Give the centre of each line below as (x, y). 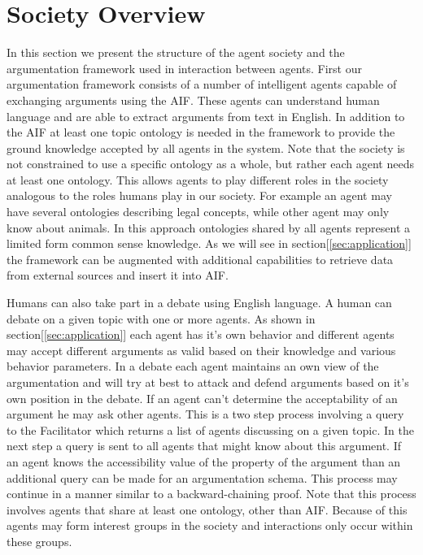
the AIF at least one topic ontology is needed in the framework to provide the (201, 132)
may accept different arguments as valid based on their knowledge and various (201, 350)
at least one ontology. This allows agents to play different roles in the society (198, 179)
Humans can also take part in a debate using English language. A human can (199, 303)
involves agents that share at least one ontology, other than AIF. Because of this (207, 509)
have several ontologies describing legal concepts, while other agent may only (198, 212)
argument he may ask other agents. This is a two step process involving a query (205, 414)
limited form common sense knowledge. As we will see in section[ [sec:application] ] (209, 243)
